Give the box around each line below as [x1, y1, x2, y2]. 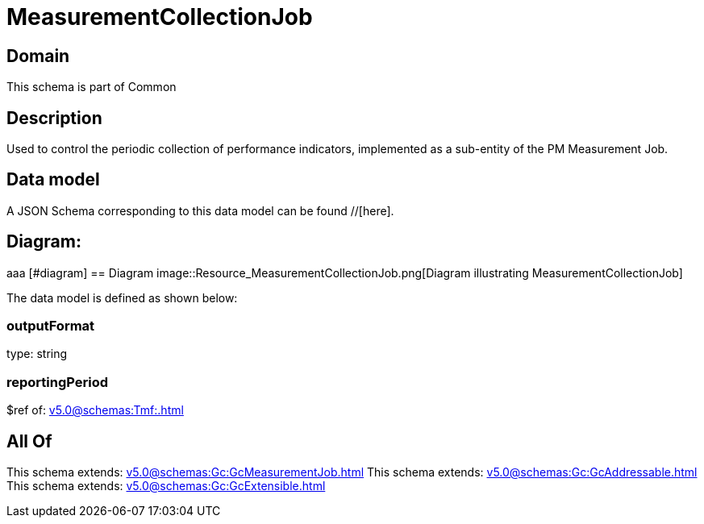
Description [6, 107, 102, 128]
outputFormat [6, 318, 95, 335]
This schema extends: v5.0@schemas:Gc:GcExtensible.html [6, 479, 326, 493]
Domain [6, 45, 70, 66]
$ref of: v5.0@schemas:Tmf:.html [6, 403, 184, 418]
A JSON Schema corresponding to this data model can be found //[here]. [6, 203, 394, 218]
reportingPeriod [6, 373, 109, 390]
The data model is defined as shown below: [6, 290, 238, 305]
